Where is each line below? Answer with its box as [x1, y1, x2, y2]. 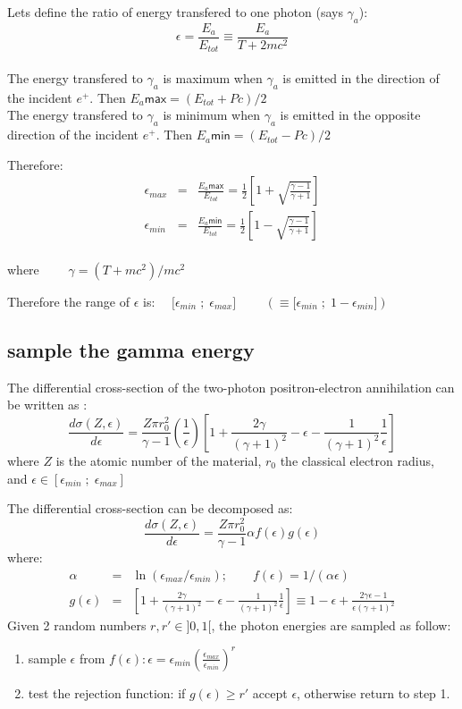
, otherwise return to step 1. [297, 683, 450, 702]
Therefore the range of [7, 291, 130, 310]
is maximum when [163, 68, 263, 87]
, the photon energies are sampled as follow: [211, 615, 451, 634]
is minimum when [163, 106, 260, 124]
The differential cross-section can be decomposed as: [7, 499, 293, 518]
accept [252, 683, 288, 702]
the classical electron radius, [280, 451, 434, 469]
